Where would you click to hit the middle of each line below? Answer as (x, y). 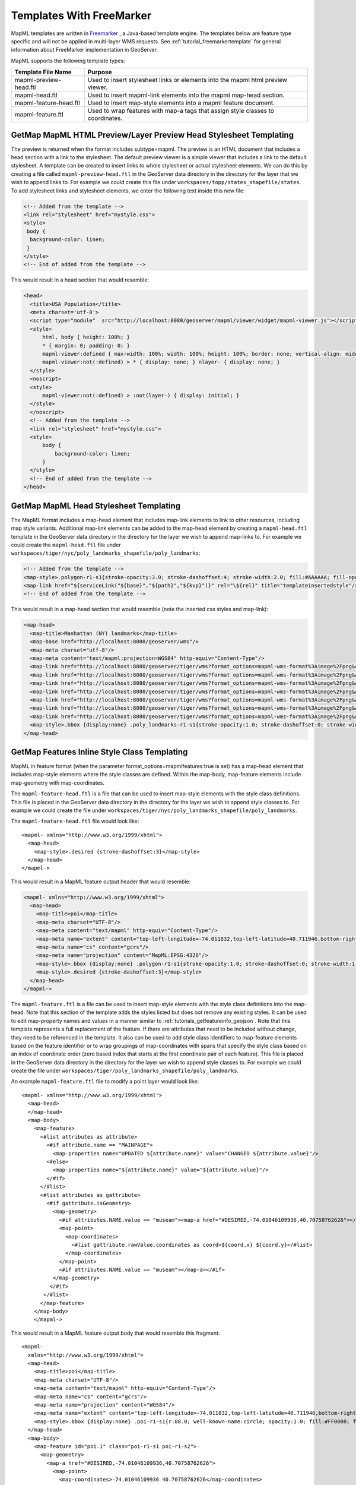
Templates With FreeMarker (81, 15)
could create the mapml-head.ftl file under (66, 545)
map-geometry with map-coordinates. (58, 783)
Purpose (100, 72)
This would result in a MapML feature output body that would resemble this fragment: (115, 1333)
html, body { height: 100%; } (86, 337)
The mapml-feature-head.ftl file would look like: (75, 821)
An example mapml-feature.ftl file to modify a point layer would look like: (105, 1082)
